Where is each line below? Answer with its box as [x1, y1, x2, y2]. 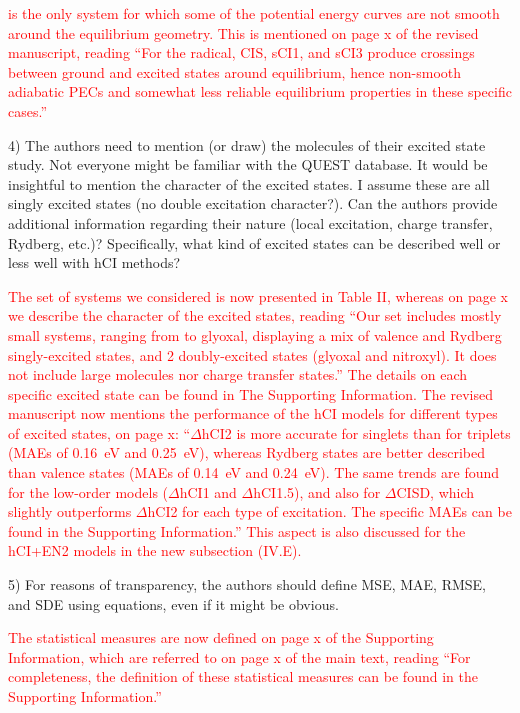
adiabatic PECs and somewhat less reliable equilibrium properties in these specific [8, 81, 512, 102]
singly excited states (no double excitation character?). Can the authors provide [8, 193, 498, 214]
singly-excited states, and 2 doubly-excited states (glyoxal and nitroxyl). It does [8, 344, 497, 365]
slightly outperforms [8, 501, 132, 522]
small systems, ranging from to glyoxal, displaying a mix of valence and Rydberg [8, 324, 502, 345]
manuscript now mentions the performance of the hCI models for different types [8, 403, 498, 424]
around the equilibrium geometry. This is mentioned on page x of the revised [8, 22, 479, 43]
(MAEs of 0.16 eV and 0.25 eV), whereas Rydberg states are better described [8, 442, 485, 463]
